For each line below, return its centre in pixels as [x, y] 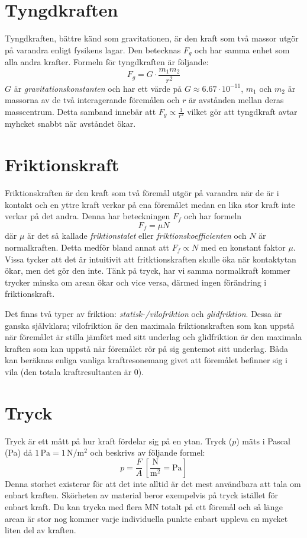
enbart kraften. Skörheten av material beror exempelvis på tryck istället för [142, 495]
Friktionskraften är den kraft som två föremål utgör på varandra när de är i [142, 193]
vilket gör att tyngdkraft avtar [242, 112]
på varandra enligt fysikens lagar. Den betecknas [93, 49]
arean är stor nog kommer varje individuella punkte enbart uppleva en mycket [146, 518]
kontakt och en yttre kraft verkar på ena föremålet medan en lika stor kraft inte [150, 204]
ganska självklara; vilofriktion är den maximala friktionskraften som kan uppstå [150, 325]
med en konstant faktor [243, 247]
